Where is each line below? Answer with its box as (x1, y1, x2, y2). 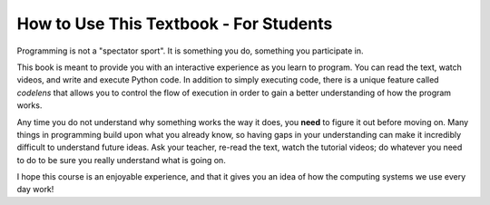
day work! (16, 184, 54, 195)
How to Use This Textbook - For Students (16, 14, 333, 34)
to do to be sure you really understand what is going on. (16, 154, 226, 165)
